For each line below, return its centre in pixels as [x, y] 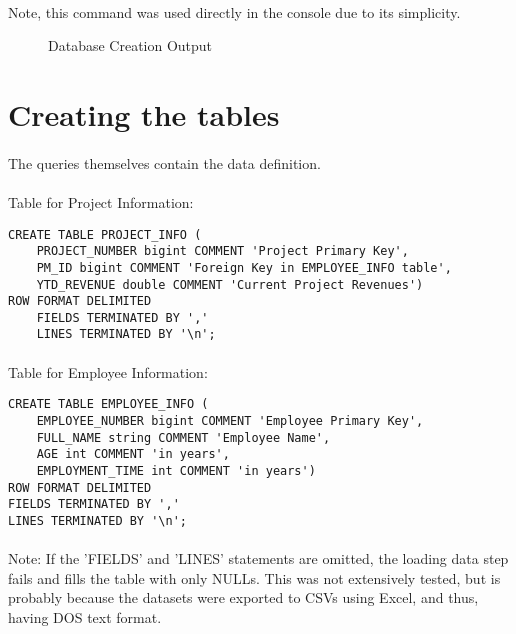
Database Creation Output [130, 45]
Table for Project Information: [101, 201]
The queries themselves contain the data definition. [164, 162]
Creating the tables [144, 113]
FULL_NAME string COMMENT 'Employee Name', [183, 437]
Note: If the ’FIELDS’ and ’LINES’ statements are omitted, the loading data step [258, 558]
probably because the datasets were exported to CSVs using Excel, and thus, [243, 597]
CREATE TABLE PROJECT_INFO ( [105, 234]
